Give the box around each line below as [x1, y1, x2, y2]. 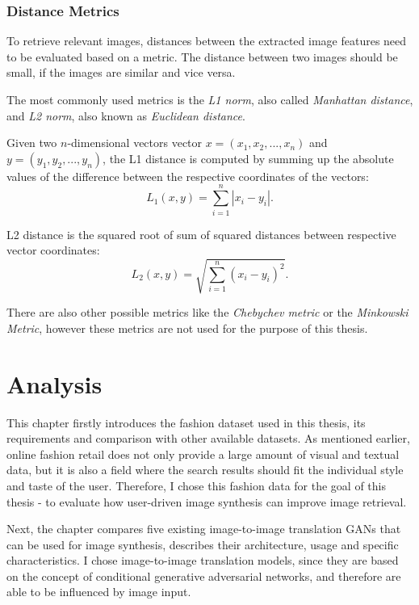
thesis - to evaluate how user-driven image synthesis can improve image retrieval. [6, 493, 407, 510]
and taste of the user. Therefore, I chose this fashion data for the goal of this [6, 477, 386, 494]
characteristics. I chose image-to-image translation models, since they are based [6, 552, 399, 569]
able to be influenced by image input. [6, 583, 191, 600]
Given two [6, 134, 57, 151]
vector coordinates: [6, 242, 100, 258]
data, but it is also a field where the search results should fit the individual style [6, 461, 404, 478]
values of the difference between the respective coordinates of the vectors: [6, 167, 369, 184]
